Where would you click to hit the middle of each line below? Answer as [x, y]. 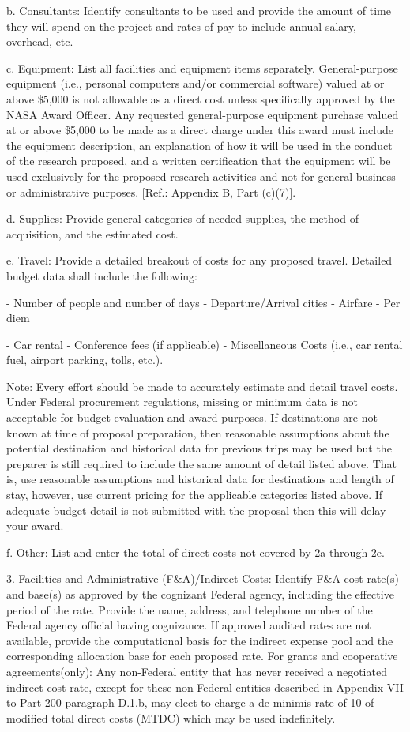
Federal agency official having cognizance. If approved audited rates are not [189, 625]
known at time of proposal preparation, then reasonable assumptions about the [198, 432]
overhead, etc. [40, 41]
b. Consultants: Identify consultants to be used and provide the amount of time [199, 10]
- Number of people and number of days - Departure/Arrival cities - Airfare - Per [203, 302]
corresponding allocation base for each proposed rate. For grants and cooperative [202, 656]
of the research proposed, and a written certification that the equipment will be [199, 161]
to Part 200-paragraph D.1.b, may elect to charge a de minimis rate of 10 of [190, 702]
